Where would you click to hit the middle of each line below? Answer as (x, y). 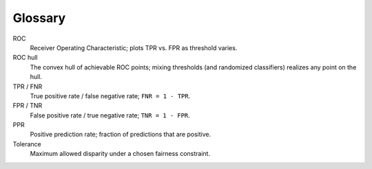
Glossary (39, 18)
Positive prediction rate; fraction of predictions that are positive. (121, 135)
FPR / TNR (28, 106)
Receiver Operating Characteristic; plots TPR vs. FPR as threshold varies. (134, 47)
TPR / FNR (28, 87)
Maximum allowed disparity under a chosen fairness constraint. (120, 154)
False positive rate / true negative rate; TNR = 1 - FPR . (110, 115)
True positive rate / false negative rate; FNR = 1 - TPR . (110, 95)
